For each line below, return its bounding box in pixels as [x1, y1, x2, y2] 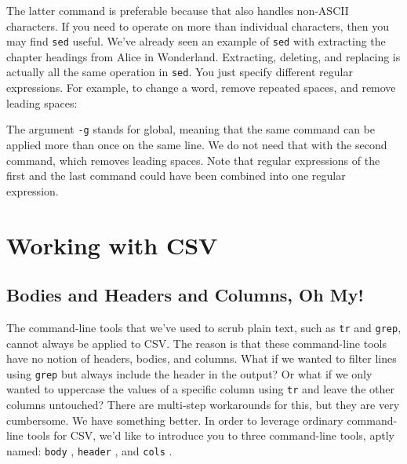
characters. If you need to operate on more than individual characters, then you [6, 17, 390, 34]
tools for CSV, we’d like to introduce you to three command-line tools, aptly [27, 427, 394, 444]
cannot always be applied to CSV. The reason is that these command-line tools [6, 334, 387, 351]
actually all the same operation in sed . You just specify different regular [6, 64, 353, 80]
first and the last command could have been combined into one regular [6, 167, 346, 184]
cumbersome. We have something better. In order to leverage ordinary [6, 411, 343, 428]
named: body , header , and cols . [6, 442, 173, 459]
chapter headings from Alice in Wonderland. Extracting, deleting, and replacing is [6, 48, 401, 64]
